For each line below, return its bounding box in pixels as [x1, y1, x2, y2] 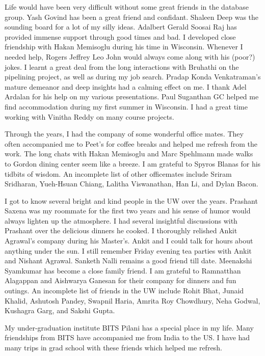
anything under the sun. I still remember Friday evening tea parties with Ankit [5, 245, 252, 256]
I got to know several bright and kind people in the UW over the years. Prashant [5, 195, 258, 206]
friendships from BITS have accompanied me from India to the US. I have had [5, 332, 250, 343]
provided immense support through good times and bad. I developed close [5, 31, 236, 42]
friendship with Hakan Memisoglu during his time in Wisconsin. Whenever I [5, 41, 243, 52]
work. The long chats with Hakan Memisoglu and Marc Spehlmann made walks [5, 148, 253, 159]
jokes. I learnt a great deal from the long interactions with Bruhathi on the [5, 61, 239, 72]
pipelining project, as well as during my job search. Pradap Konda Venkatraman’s [5, 71, 261, 82]
